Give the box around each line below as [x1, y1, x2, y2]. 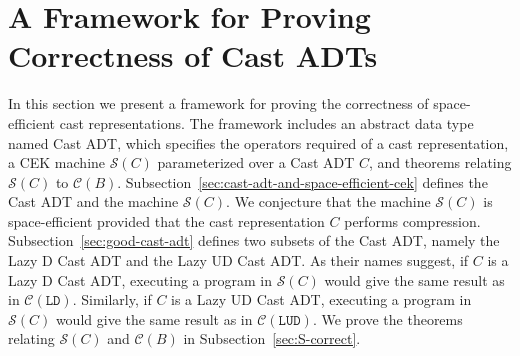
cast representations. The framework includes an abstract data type [59, 112, 474, 133]
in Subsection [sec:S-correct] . [183, 328, 361, 349]
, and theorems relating [369, 152, 512, 173]
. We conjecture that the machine [226, 191, 431, 212]
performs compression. [344, 210, 481, 231]
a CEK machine [8, 152, 106, 173]
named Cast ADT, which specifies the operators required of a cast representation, [8, 132, 509, 153]
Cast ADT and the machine [8, 191, 179, 212]
